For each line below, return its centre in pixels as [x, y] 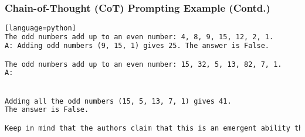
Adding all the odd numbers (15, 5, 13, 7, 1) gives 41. [118, 101]
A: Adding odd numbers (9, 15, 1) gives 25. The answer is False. [137, 45]
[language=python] [40, 28]
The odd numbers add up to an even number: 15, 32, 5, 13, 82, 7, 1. [143, 64]
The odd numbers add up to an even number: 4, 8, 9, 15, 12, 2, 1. [139, 37]
